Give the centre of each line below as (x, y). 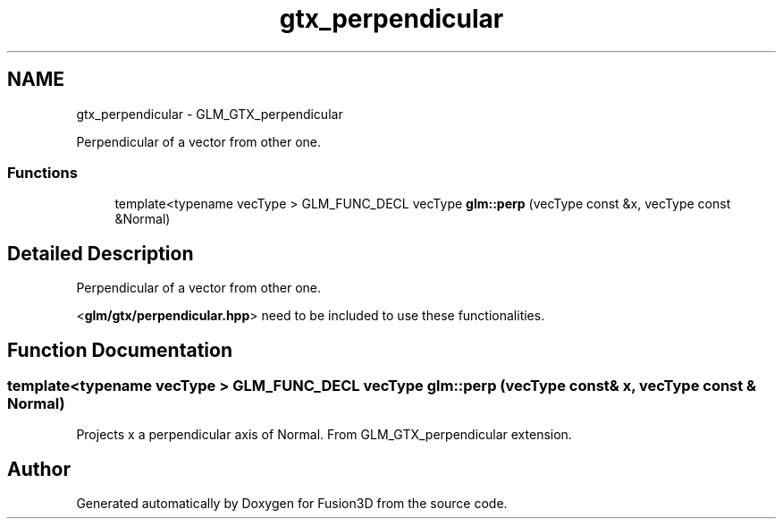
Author (39, 469)
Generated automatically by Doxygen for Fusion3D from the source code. (292, 504)
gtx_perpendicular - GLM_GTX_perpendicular (210, 114)
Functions (42, 172)
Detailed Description (101, 253)
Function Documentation (120, 350)
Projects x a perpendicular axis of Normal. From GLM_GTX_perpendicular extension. (324, 435)
